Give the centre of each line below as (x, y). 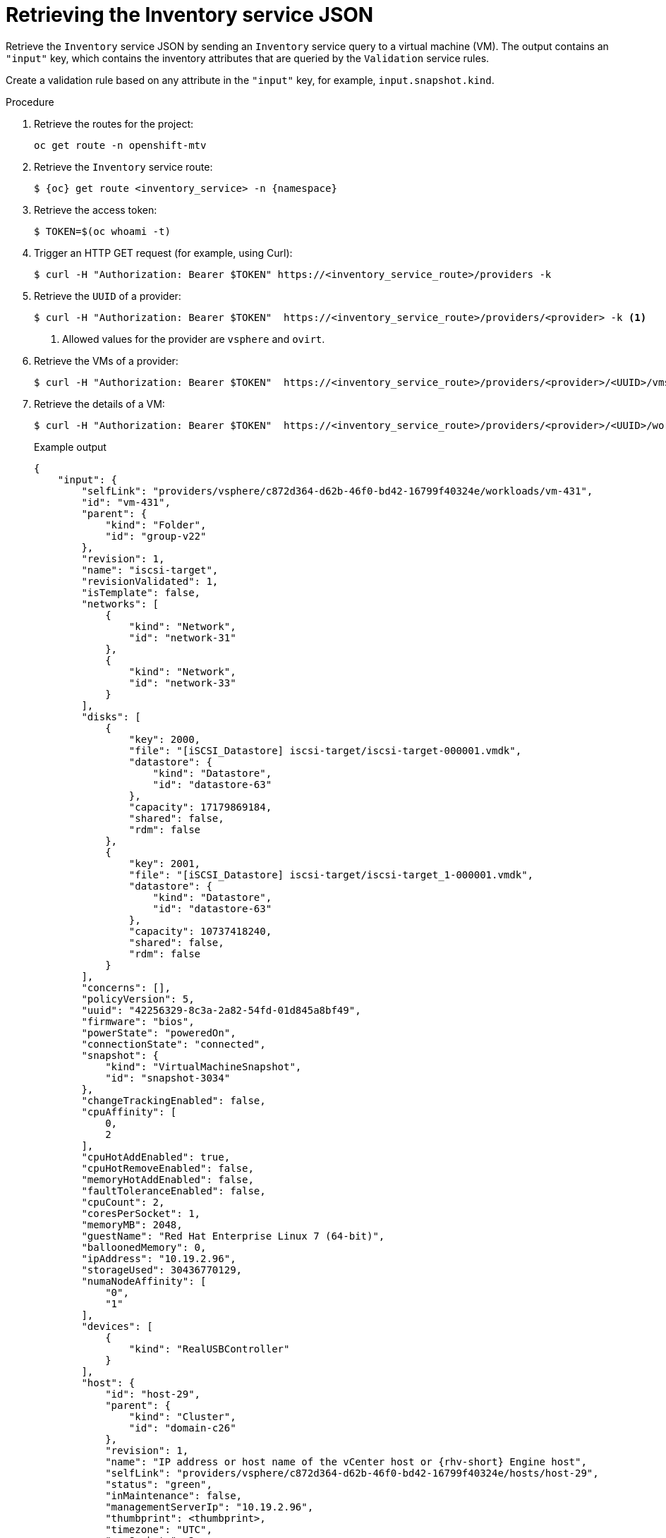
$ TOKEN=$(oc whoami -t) (102, 231)
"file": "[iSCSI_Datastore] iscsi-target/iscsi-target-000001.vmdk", (325, 750)
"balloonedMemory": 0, (144, 1247)
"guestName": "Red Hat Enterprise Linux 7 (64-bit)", (233, 1236)
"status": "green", (159, 1484)
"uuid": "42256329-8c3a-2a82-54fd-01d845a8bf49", (221, 1010)
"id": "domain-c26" (182, 1428)
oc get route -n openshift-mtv (120, 145)
